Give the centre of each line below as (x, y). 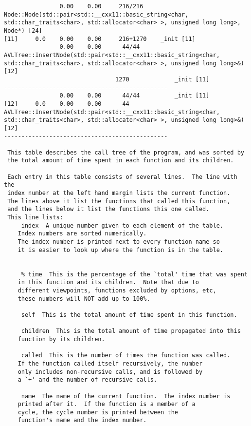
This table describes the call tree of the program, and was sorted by (126, 152)
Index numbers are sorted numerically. (82, 234)
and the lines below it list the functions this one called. (108, 209)
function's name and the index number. (82, 420)
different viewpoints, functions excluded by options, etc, (117, 290)
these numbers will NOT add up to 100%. (84, 299)
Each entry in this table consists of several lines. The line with (122, 177)
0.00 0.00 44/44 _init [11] (134, 96)
